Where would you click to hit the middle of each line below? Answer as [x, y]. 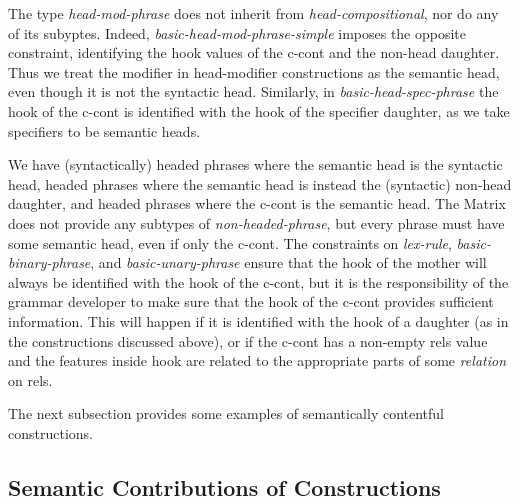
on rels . [30, 379]
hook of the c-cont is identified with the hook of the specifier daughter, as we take [259, 110]
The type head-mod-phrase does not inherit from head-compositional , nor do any [253, 13]
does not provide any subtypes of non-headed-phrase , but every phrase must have [256, 222]
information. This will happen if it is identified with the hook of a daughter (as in [258, 320]
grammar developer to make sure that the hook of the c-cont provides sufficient [251, 301]
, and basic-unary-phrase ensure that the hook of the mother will [288, 262]
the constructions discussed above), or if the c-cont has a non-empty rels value [248, 340]
